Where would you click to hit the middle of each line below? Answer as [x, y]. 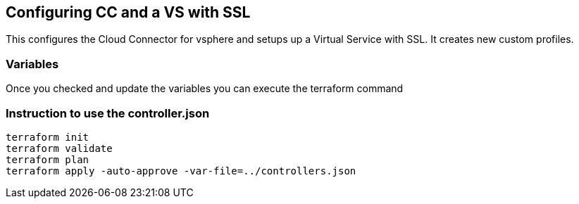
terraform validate [59, 148]
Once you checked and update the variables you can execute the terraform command [205, 89]
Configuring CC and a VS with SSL [128, 12]
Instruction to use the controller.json [108, 113]
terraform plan [48, 159]
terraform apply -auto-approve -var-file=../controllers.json [181, 171]
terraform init [48, 137]
